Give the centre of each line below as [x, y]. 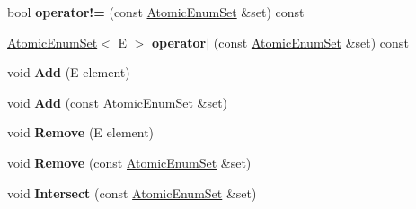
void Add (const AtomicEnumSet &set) [118, 102]
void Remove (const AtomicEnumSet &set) [129, 162]
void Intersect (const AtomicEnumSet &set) [132, 192]
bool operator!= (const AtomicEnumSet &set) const [156, 12]
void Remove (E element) [81, 132]
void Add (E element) [69, 72]
